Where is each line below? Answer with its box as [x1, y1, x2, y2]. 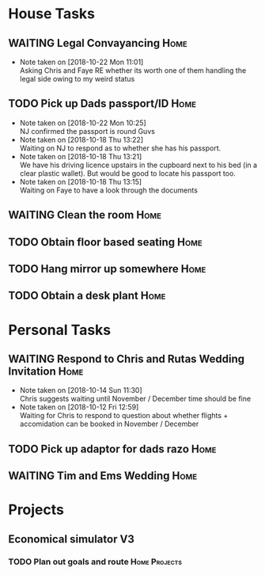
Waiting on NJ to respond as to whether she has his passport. [19, 143, 221, 153]
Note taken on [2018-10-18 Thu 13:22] [19, 135, 144, 144]
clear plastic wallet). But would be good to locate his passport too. [19, 168, 236, 178]
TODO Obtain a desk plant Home [8, 289, 166, 303]
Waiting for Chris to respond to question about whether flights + [19, 411, 229, 421]
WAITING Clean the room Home [8, 208, 162, 222]
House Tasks [8, 5, 96, 23]
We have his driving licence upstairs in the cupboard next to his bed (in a [19, 160, 258, 169]
